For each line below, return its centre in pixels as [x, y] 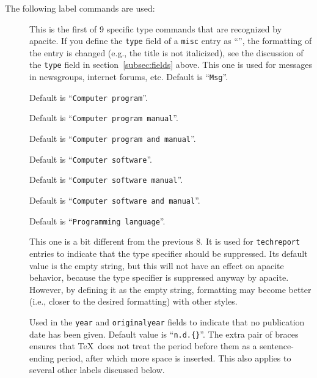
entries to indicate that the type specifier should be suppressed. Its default [169, 253]
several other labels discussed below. [97, 370]
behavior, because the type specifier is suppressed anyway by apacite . [159, 277]
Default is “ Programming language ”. [97, 220]
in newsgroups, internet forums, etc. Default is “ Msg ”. [129, 77]
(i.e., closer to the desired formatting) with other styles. [133, 301]
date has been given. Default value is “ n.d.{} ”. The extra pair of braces [164, 334]
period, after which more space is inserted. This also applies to [174, 358]
